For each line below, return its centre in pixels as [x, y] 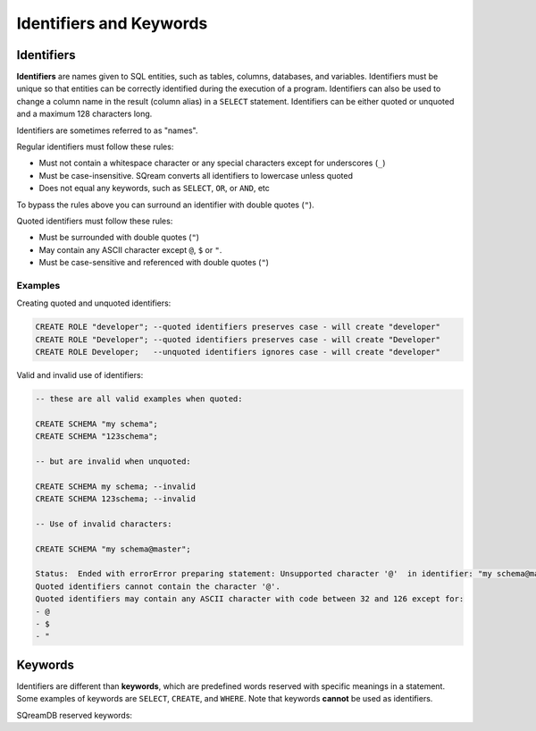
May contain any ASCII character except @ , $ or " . [130, 249]
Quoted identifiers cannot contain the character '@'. [158, 586]
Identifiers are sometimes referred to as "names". [107, 130]
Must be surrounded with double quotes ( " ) [119, 238]
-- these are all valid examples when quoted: [139, 399]
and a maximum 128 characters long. [84, 114]
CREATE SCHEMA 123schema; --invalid [116, 499]
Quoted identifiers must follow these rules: [95, 221]
